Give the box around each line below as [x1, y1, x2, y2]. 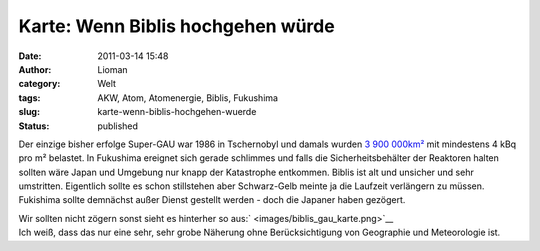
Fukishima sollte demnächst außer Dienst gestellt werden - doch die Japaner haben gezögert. [18, 194, 406, 206]
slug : [18, 106, 40, 118]
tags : [18, 91, 41, 104]
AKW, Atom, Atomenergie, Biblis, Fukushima [97, 91, 279, 104]
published [97, 120, 139, 132]
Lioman [97, 63, 129, 75]
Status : [18, 120, 50, 132]
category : [18, 78, 61, 90]
